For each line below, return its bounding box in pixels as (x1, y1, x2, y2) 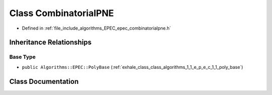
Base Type (9, 53, 36, 60)
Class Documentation (9, 77, 79, 85)
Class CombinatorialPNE (9, 8, 114, 19)
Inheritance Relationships (9, 38, 92, 47)
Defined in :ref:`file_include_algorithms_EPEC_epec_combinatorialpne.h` (22, 25, 171, 31)
